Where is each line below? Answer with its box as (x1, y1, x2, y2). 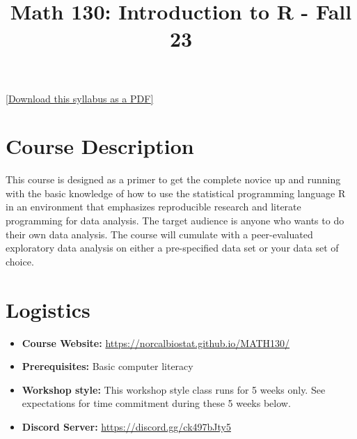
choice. (6, 254, 34, 268)
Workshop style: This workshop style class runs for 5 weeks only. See (22, 382, 326, 396)
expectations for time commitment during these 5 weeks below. (22, 396, 291, 410)
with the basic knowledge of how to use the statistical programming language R (6, 185, 346, 200)
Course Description (6, 132, 194, 160)
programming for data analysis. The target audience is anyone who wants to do (6, 213, 344, 228)
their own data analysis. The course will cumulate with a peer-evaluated (6, 226, 313, 241)
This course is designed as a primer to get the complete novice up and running (6, 172, 341, 187)
